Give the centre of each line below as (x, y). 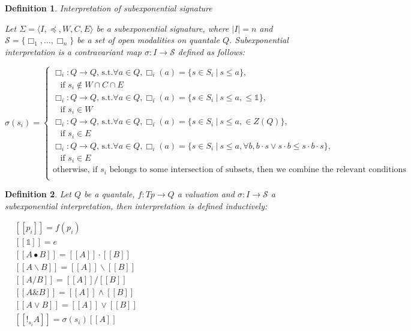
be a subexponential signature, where (163, 28)
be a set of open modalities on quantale (148, 40)
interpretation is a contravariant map (73, 51)
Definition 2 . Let (38, 194)
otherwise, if (75, 170)
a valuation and (206, 194)
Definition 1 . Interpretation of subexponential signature (109, 8)
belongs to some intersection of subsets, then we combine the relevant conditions (258, 170)
